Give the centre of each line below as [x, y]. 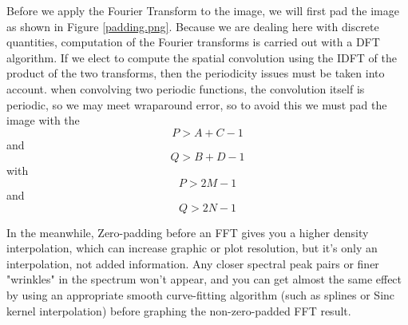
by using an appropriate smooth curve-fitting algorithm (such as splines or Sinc [201, 294]
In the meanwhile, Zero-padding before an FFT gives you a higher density [188, 232]
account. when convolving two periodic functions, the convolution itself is [186, 88]
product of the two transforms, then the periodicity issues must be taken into [196, 73]
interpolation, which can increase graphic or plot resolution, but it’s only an [192, 248]
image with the [43, 120]
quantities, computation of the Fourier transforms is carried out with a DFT [193, 42]
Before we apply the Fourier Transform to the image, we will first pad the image [203, 10]
